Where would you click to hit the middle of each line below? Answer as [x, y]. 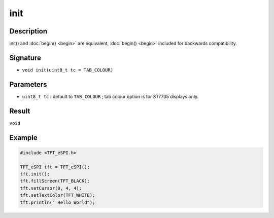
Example [23, 138]
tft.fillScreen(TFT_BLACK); [55, 181]
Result [20, 111]
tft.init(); [35, 174]
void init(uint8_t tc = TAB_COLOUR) [68, 70]
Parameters [28, 84]
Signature [25, 58]
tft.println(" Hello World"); [58, 202]
